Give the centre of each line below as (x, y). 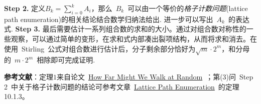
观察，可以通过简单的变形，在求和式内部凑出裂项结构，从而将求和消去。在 (134, 38)
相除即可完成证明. (66, 60)
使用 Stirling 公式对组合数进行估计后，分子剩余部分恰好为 (100, 48)
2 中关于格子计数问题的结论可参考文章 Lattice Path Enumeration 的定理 (122, 86)
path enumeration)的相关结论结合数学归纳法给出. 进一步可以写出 (109, 19)
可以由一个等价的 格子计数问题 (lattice (188, 8)
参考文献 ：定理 (29, 76)
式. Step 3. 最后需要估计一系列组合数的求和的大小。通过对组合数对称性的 (125, 29)
